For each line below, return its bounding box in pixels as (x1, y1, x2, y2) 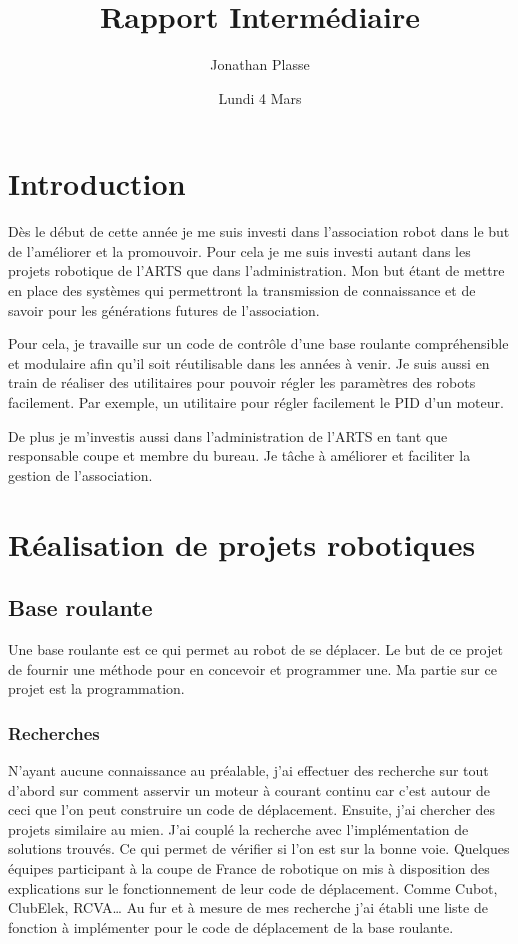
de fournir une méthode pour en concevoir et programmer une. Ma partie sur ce (8, 658, 497, 679)
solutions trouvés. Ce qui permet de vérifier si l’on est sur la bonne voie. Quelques (8, 838, 510, 859)
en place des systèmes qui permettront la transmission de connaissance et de (8, 280, 476, 301)
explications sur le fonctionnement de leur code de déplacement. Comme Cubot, (8, 877, 498, 898)
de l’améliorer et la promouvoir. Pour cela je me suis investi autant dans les (8, 240, 471, 261)
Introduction (8, 163, 186, 204)
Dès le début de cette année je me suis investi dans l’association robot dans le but (8, 221, 510, 242)
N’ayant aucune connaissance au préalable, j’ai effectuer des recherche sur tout (8, 759, 489, 780)
